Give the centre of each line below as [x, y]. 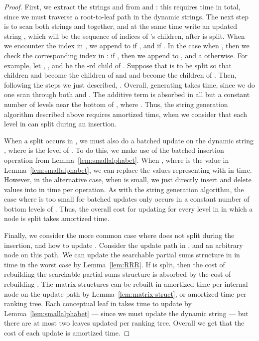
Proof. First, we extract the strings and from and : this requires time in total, [122, 6]
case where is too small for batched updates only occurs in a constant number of [127, 199]
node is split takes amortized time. [57, 218]
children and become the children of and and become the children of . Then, [120, 75]
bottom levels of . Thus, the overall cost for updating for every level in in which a [129, 208]
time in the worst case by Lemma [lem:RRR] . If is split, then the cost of [115, 264]
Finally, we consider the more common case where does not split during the [119, 235]
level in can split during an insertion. [60, 124]
